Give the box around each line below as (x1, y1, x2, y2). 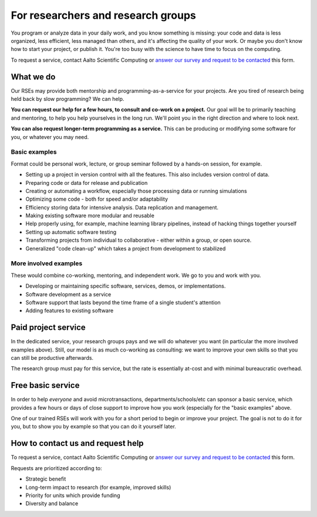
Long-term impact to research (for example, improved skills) (25, 484, 171, 491)
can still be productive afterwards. (11, 354, 94, 361)
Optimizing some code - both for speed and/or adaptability (25, 195, 168, 202)
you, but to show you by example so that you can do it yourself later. (11, 423, 176, 430)
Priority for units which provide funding (25, 492, 120, 499)
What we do (11, 72, 56, 82)
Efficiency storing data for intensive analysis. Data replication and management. (25, 204, 219, 211)
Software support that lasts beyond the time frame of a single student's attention (25, 299, 221, 306)
